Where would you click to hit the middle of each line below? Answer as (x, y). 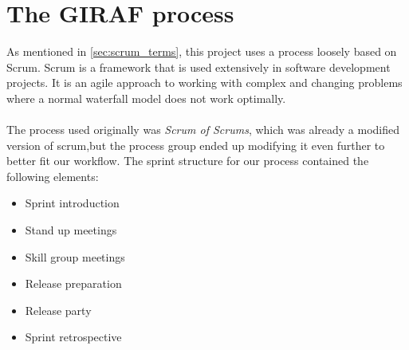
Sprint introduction (72, 203)
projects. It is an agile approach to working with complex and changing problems (204, 83)
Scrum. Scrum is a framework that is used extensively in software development (199, 67)
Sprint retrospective (73, 337)
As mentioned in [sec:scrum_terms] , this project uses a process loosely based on (202, 51)
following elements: (53, 176)
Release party (58, 310)
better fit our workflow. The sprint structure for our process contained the (188, 161)
